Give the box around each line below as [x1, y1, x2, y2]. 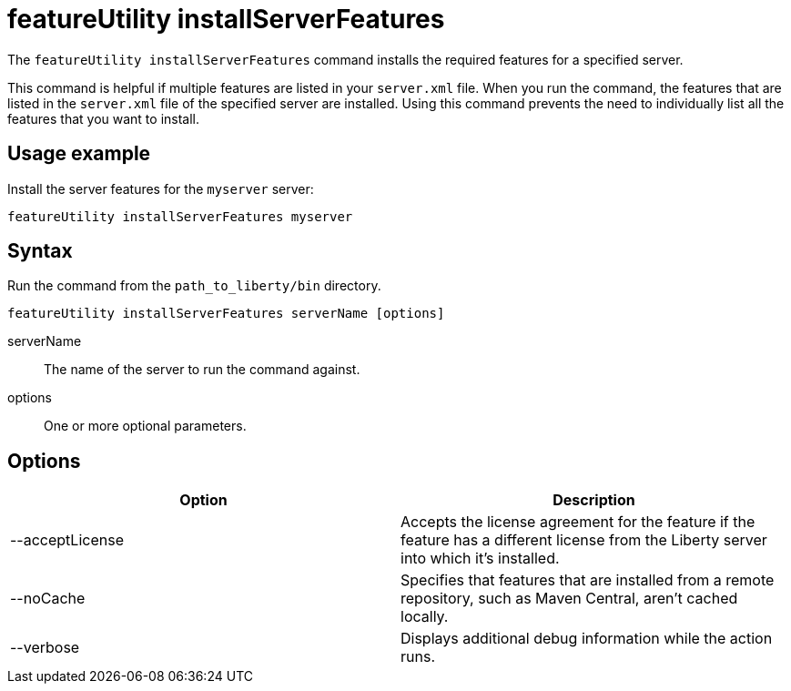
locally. [401, 607, 449, 626]
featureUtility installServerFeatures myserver [7, 208, 353, 224]
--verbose [10, 638, 80, 657]
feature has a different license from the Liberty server [401, 531, 767, 550]
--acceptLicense [10, 531, 124, 550]
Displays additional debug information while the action [401, 629, 773, 648]
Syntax [7, 239, 73, 263]
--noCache [10, 589, 86, 608]
